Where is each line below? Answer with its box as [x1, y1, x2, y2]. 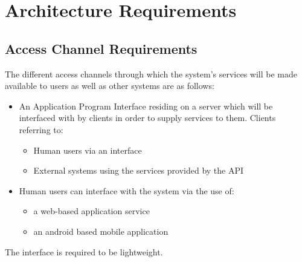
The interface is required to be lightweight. [5, 245, 163, 258]
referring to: [19, 123, 63, 136]
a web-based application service [33, 205, 150, 217]
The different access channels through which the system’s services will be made [5, 67, 298, 80]
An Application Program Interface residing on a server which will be [19, 99, 273, 112]
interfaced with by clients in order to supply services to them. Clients [19, 111, 276, 124]
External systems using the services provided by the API [33, 164, 244, 177]
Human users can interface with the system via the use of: [19, 184, 234, 197]
